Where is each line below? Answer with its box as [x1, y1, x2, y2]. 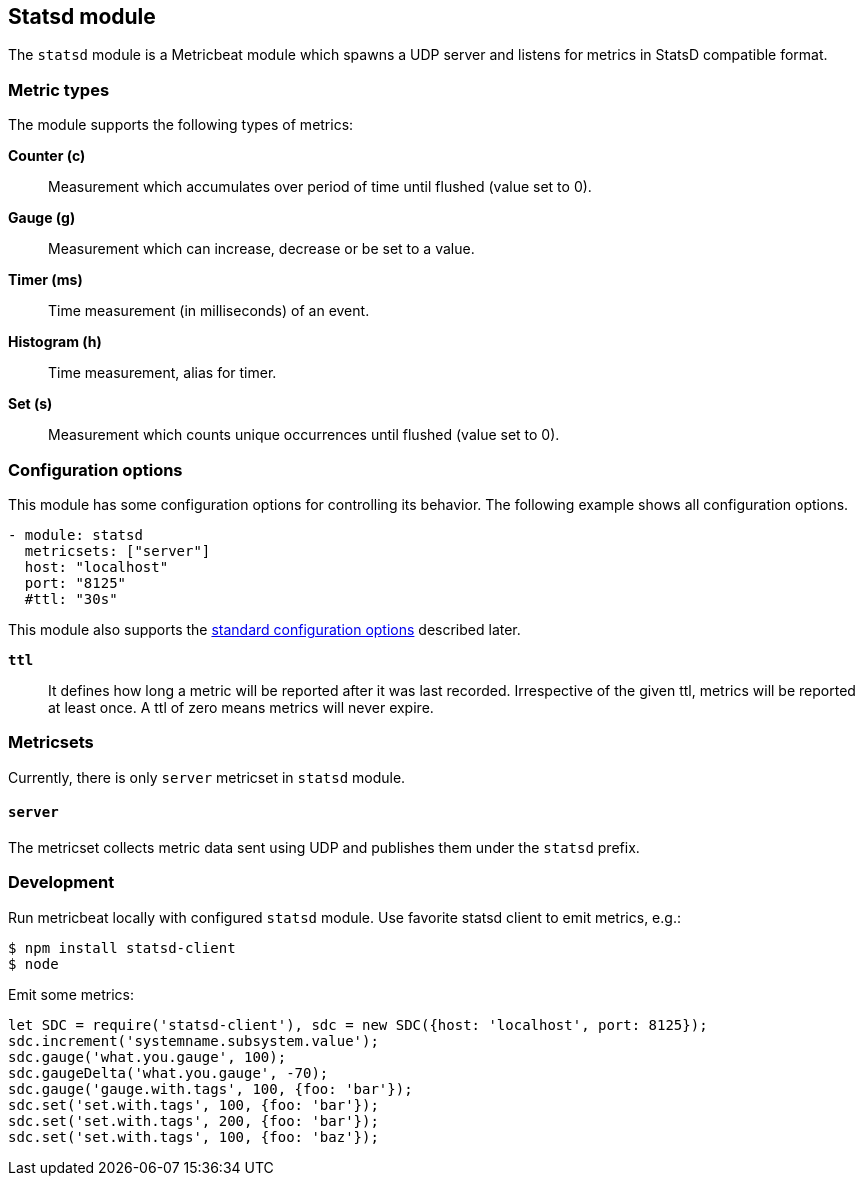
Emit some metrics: [8, 985, 134, 1003]
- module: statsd [8, 526, 143, 543]
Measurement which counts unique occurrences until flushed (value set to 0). [48, 426, 560, 444]
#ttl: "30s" [24, 590, 118, 607]
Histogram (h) [8, 333, 102, 351]
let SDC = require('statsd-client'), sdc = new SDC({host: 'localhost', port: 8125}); [8, 1016, 708, 1033]
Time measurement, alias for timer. [48, 364, 277, 382]
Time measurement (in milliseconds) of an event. [48, 302, 370, 320]
